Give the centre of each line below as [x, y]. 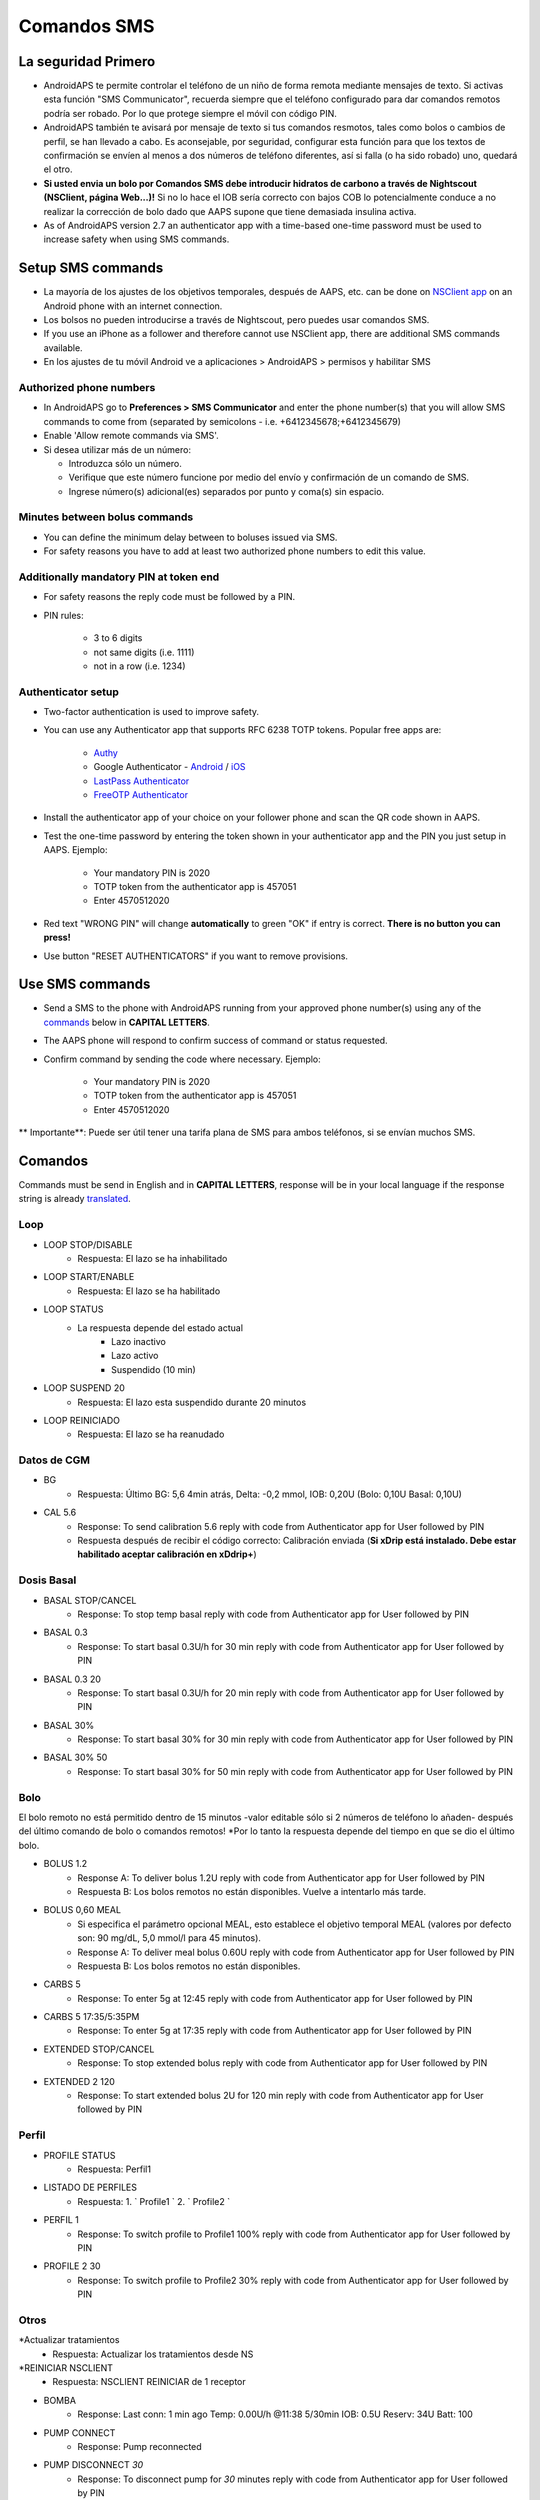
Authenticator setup [69, 692]
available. [63, 347]
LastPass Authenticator [141, 781]
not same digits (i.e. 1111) [144, 652]
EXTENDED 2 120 [79, 2081]
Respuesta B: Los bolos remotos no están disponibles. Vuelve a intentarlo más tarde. [252, 1891]
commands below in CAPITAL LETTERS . [126, 1022]
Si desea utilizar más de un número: [117, 449]
